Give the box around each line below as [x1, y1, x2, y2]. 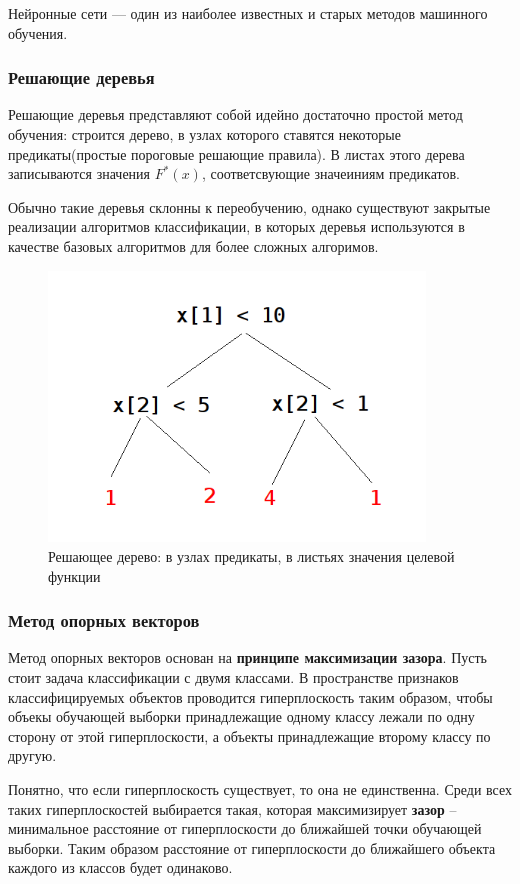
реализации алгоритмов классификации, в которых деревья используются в [8, 216, 465, 237]
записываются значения [8, 163, 151, 184]
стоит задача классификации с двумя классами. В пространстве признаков [8, 667, 459, 688]
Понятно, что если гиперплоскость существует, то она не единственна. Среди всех [8, 779, 512, 800]
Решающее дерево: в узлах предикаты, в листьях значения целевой [48, 546, 455, 567]
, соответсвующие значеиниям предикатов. [201, 163, 460, 184]
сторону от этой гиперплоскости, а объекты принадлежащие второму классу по [8, 725, 491, 746]
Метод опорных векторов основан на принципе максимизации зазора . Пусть [8, 647, 487, 668]
